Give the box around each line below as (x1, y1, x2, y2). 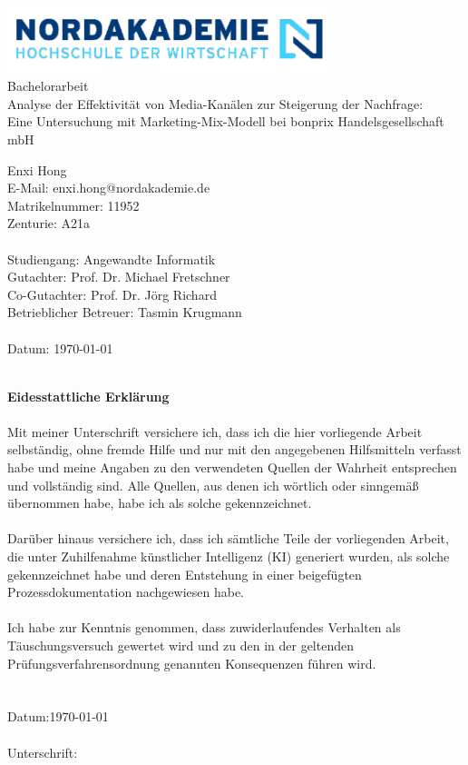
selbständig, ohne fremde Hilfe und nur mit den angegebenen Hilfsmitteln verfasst (7, 440, 462, 459)
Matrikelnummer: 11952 (7, 195, 140, 214)
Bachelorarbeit (7, 76, 89, 95)
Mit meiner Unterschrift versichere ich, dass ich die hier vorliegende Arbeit (7, 422, 423, 441)
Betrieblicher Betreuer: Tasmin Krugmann (7, 303, 242, 322)
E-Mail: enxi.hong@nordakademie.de (7, 178, 210, 197)
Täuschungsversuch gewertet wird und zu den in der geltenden (7, 636, 354, 654)
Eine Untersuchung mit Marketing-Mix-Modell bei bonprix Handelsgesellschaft (7, 112, 444, 131)
